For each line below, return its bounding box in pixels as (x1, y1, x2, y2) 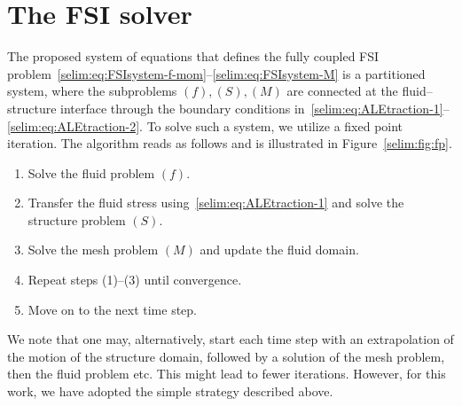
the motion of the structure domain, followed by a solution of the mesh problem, (7, 347, 445, 365)
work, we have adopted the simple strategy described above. (7, 382, 333, 401)
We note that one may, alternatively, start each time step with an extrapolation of (7, 330, 454, 348)
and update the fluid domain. (200, 240, 359, 259)
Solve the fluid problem (27, 163, 155, 182)
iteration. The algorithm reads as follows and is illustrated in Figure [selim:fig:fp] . (7, 134, 452, 152)
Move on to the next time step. (27, 300, 198, 318)
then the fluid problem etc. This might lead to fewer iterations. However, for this (7, 364, 446, 383)
